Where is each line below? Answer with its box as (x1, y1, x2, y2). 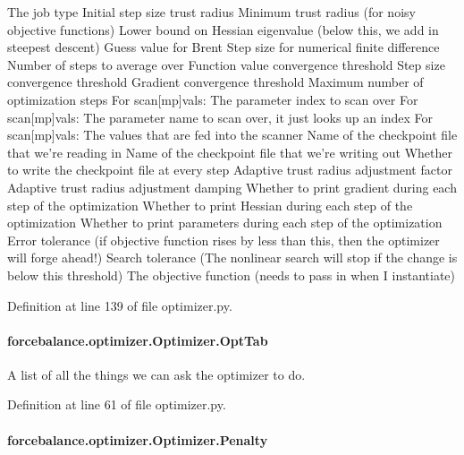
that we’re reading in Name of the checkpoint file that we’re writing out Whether (7, 142, 452, 161)
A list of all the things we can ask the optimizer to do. (7, 365, 306, 383)
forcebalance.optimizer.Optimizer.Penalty (7, 430, 268, 449)
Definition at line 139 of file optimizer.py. (7, 296, 232, 314)
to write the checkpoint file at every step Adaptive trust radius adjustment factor (7, 160, 452, 179)
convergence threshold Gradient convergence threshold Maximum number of (7, 73, 424, 91)
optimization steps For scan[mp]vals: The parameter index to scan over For (7, 90, 418, 108)
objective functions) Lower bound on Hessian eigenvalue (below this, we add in (7, 20, 439, 39)
